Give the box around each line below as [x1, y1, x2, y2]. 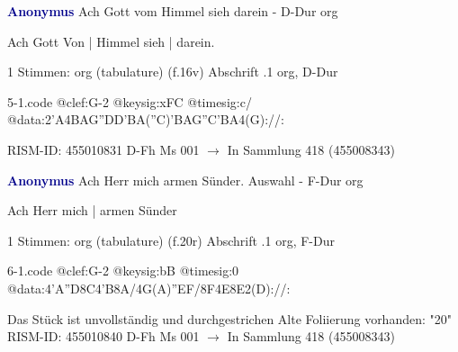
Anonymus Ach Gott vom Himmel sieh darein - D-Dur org [7, 2, 338, 20]
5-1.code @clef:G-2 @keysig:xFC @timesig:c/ [7, 92, 252, 111]
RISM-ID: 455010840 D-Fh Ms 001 [7, 327, 200, 346]
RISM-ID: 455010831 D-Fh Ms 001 [7, 140, 200, 158]
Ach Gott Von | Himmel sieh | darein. [7, 32, 215, 50]
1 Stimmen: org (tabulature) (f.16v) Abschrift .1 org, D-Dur [7, 62, 338, 81]
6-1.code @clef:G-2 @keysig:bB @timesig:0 [7, 261, 239, 280]
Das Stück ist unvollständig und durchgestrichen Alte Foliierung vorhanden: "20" [7, 309, 453, 328]
